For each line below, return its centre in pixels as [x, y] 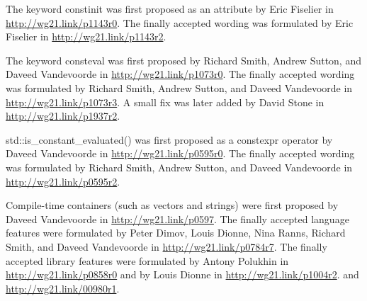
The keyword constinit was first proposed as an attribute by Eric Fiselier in [170, 8]
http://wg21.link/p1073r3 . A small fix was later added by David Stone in [165, 102]
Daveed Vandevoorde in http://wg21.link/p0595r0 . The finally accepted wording [180, 153]
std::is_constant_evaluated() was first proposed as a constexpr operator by [169, 139]
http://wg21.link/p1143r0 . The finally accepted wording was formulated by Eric [180, 22]
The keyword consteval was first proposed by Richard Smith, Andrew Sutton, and [183, 60]
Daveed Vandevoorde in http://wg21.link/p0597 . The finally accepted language [177, 218]
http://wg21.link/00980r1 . [63, 288]
